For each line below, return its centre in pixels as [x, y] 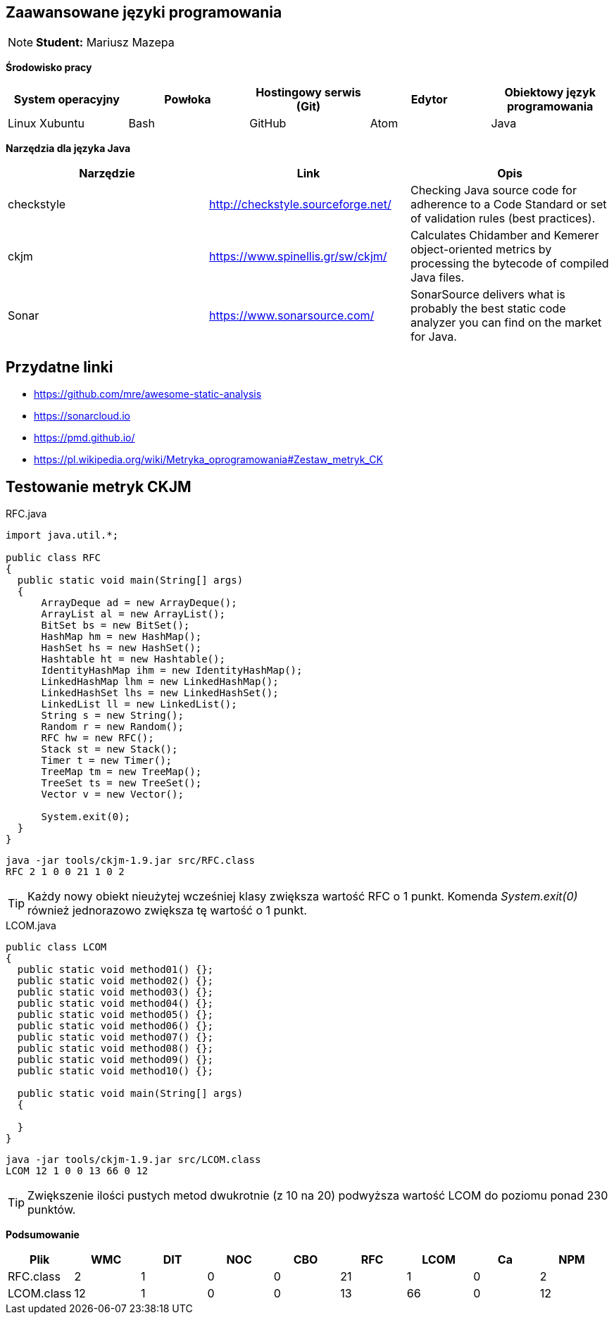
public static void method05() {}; [115, 1015]
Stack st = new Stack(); [109, 749]
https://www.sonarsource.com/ [292, 316]
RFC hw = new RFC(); [98, 738]
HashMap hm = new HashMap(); [121, 637]
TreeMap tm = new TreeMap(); [121, 772]
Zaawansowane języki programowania [144, 12]
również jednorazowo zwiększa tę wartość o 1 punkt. [167, 911]
